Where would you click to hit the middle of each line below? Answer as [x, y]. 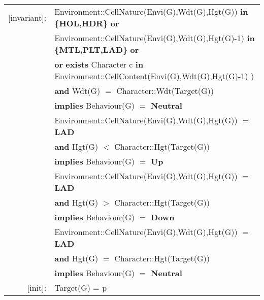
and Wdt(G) [77, 91]
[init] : [37, 288]
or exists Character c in [99, 64]
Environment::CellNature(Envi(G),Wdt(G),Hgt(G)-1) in [155, 38]
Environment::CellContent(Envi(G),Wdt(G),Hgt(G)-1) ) [154, 76]
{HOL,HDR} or [87, 23]
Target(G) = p [81, 288]
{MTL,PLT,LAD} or [97, 49]
